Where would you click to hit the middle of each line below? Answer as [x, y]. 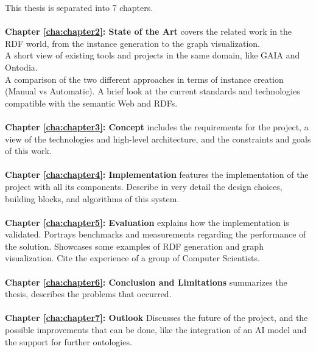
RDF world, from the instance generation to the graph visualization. [132, 43]
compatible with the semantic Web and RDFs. [91, 103]
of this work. [28, 151]
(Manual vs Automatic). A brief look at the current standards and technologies [153, 91]
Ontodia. [21, 67]
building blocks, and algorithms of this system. [92, 198]
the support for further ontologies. [68, 341]
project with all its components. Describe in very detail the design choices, [144, 186]
